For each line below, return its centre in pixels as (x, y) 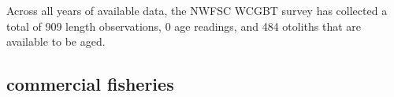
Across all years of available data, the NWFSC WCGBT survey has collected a (197, 10)
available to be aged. (56, 41)
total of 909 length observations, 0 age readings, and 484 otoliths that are (184, 26)
